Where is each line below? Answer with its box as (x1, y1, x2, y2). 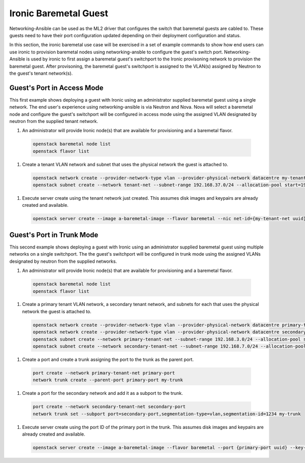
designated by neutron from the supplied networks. (9, 258, 117, 264)
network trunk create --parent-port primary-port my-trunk (33, 377, 183, 383)
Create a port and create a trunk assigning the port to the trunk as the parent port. (22, 356, 194, 363)
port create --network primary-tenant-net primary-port (33, 370, 175, 376)
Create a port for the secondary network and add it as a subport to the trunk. (22, 390, 183, 396)
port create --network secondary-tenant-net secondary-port (33, 404, 186, 410)
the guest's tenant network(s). (9, 70, 73, 76)
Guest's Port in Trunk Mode (9, 230, 99, 239)
